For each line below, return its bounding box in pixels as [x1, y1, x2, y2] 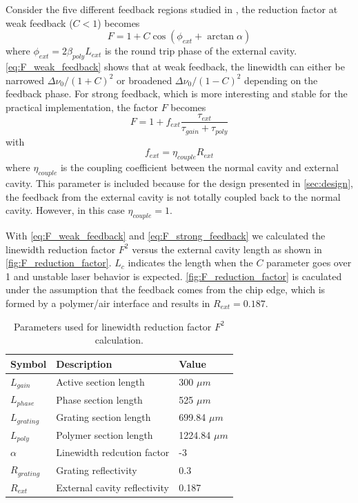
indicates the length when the [128, 255, 253, 270]
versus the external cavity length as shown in [132, 241, 322, 256]
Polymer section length [56, 428, 153, 442]
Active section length [56, 375, 145, 389]
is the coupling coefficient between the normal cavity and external [60, 160, 339, 175]
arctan [207, 32, 235, 42]
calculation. [95, 333, 143, 347]
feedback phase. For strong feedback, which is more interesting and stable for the [6, 86, 348, 101]
